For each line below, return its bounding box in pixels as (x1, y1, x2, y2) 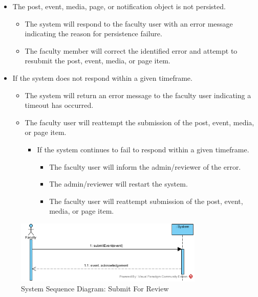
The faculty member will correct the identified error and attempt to (25, 45, 238, 56)
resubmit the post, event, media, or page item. (25, 55, 170, 66)
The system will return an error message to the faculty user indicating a (25, 89, 251, 100)
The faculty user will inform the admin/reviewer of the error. (49, 161, 241, 172)
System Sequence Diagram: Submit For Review (21, 283, 169, 294)
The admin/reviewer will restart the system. (49, 178, 188, 189)
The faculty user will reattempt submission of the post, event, (49, 195, 243, 206)
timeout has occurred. (25, 100, 94, 110)
